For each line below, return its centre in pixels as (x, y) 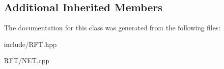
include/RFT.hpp (30, 44)
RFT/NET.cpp (27, 60)
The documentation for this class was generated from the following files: (112, 28)
